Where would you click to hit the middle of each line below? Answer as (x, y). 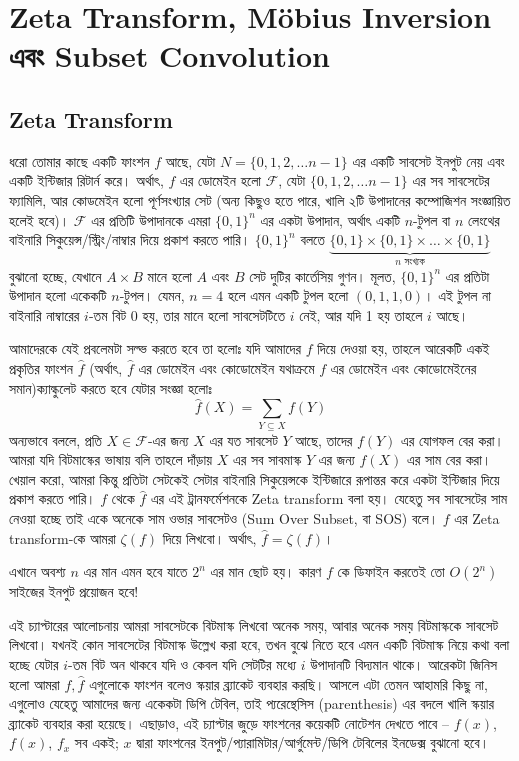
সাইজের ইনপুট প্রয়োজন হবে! (74, 591)
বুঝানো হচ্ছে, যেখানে (55, 275)
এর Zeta (477, 518)
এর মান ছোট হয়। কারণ (266, 571)
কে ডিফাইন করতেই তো (391, 571)
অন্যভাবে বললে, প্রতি (55, 439)
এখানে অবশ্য (37, 571)
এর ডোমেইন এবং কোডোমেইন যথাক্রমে (226, 367)
